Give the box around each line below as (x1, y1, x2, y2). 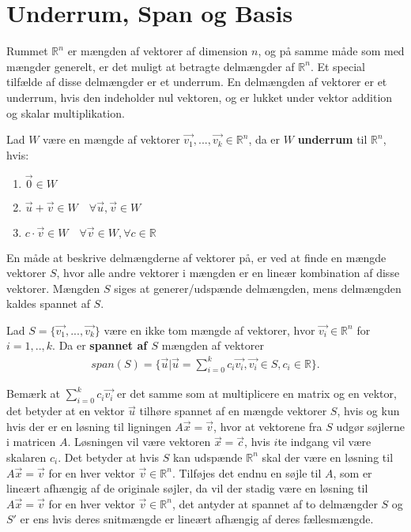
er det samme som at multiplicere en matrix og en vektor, (117, 385, 397, 402)
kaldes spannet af (6, 295, 90, 312)
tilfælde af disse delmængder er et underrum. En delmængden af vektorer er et (6, 73, 387, 90)
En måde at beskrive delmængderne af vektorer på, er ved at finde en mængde (6, 249, 386, 265)
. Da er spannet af (52, 337, 148, 354)
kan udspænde (172, 448, 243, 465)
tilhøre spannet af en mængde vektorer (139, 403, 327, 419)
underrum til (297, 131, 368, 148)
